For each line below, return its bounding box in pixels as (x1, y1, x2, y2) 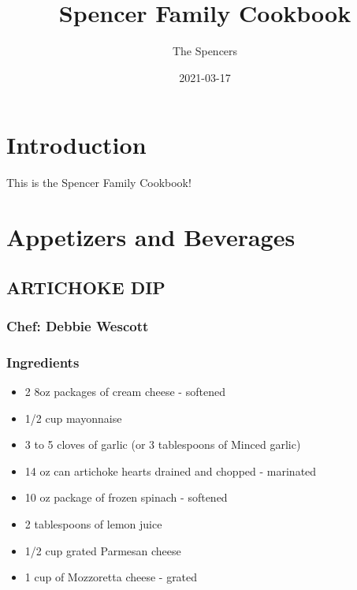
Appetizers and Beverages (6, 221, 296, 253)
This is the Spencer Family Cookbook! (6, 174, 192, 191)
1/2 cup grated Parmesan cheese (24, 542, 181, 558)
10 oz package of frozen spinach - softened (24, 489, 228, 506)
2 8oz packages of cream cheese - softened (24, 383, 225, 400)
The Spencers (172, 43, 238, 59)
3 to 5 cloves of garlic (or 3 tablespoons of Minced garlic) (24, 436, 301, 453)
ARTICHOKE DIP (6, 274, 165, 299)
